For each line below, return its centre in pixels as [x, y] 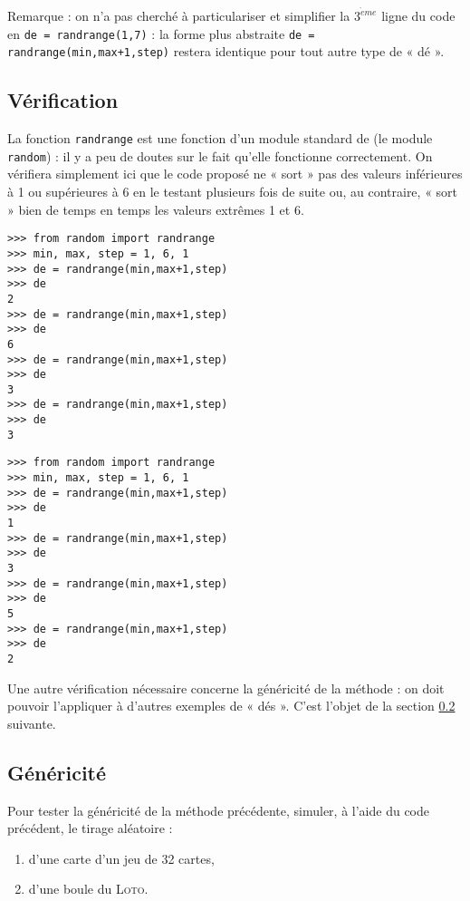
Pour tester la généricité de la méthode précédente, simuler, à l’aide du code [219, 810]
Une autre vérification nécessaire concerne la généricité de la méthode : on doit [226, 688]
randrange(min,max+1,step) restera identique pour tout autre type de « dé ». [226, 51]
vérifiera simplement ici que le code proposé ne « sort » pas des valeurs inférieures [235, 174]
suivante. [32, 723]
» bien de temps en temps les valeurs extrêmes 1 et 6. [156, 209]
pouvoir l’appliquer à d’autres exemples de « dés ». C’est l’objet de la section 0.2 [231, 706]
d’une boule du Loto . [88, 889]
